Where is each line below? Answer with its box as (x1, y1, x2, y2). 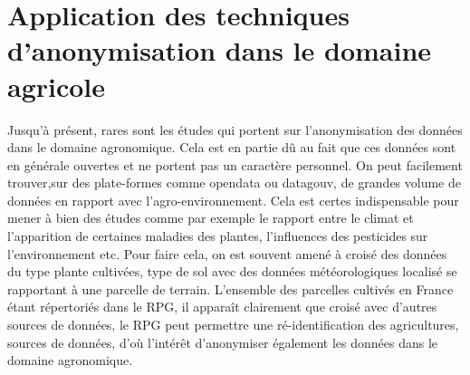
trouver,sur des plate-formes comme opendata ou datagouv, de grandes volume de (7, 173, 461, 192)
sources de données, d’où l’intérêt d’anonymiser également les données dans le (7, 332, 438, 351)
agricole (7, 67, 106, 104)
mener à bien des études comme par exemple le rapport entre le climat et (7, 208, 414, 227)
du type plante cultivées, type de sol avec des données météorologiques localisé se (7, 262, 457, 281)
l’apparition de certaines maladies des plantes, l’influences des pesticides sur (7, 226, 428, 245)
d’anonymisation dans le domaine (7, 32, 432, 69)
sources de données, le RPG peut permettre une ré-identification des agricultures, (7, 315, 459, 334)
